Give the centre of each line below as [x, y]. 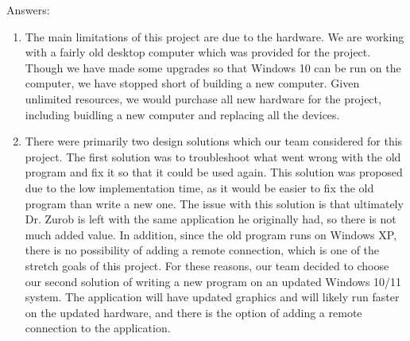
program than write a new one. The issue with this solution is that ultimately [214, 203]
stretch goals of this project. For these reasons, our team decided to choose [207, 265]
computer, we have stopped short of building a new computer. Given [192, 83]
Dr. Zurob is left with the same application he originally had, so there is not [211, 219]
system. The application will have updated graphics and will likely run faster [212, 297]
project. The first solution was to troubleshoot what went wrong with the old [213, 156]
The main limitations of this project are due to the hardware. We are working [215, 36]
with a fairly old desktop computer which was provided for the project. [198, 52]
